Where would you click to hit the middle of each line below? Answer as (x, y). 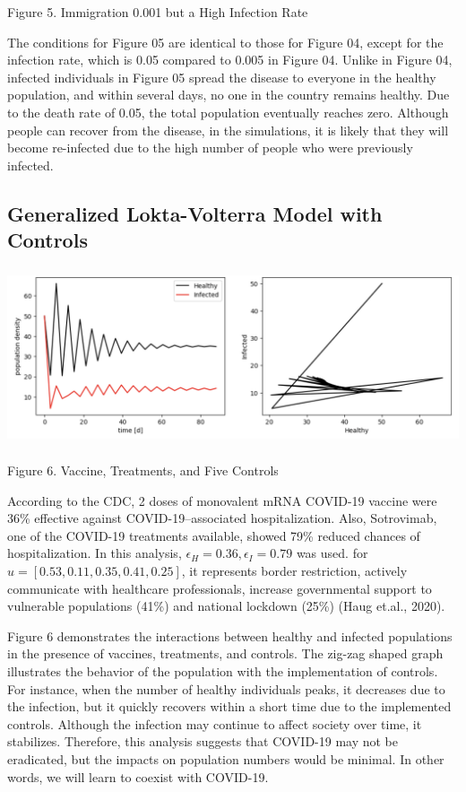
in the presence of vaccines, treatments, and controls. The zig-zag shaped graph (225, 653)
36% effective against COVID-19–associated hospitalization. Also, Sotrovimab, (222, 518)
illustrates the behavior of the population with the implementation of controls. (223, 671)
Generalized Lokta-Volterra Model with (195, 213)
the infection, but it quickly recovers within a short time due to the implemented (229, 706)
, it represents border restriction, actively (294, 571)
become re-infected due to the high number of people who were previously (210, 148)
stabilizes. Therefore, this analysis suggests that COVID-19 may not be (203, 741)
